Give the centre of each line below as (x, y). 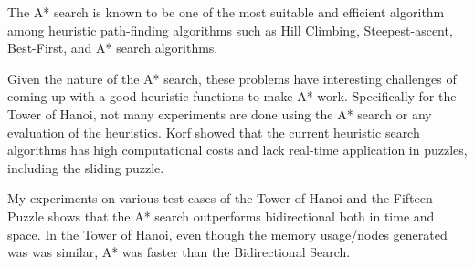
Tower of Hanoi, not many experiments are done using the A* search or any (220, 113)
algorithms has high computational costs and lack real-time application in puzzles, (237, 150)
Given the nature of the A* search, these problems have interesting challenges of (232, 78)
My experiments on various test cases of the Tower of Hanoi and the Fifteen (220, 198)
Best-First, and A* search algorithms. (113, 48)
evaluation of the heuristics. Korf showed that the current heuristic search (214, 132)
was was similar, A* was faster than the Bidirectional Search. (179, 252)
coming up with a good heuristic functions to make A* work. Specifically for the (232, 96)
